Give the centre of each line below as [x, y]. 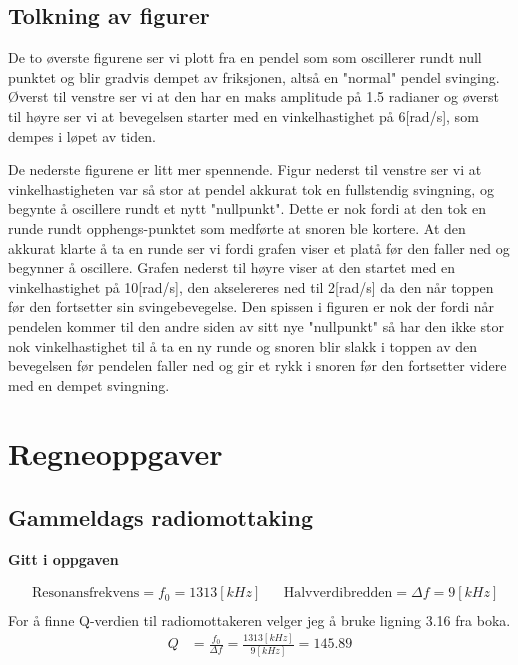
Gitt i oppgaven [63, 558]
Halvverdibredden [338, 593]
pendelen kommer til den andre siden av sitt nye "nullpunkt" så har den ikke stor [256, 325]
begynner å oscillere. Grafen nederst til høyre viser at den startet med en [232, 267]
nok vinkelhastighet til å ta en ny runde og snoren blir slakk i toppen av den [242, 345]
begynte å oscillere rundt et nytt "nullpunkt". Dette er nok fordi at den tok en [247, 208]
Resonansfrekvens [85, 593]
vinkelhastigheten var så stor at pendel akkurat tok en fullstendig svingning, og [251, 188]
